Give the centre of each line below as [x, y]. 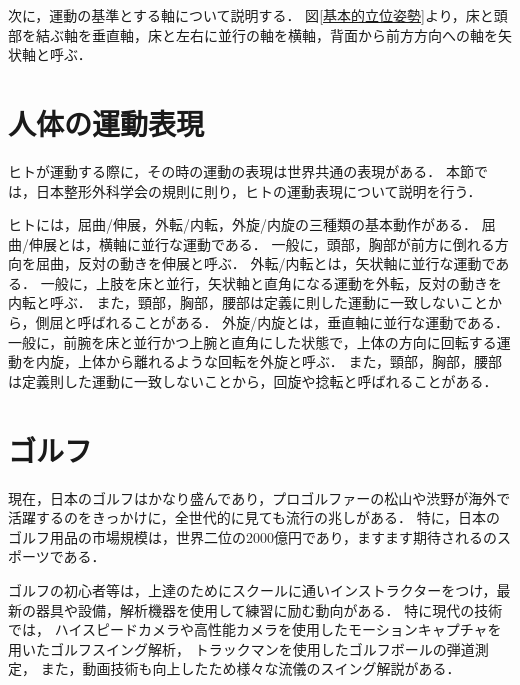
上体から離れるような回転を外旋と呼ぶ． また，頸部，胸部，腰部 [290, 361]
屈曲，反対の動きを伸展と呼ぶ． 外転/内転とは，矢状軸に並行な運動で [265, 263]
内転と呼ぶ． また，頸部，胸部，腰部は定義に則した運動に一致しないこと [248, 302]
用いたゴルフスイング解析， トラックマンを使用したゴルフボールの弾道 [241, 648]
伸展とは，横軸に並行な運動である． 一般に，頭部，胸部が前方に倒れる [261, 243]
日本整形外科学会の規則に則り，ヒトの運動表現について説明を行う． [258, 190]
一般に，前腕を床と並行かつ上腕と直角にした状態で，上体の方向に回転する [252, 341]
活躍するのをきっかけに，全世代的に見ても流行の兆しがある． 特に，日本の [254, 517]
